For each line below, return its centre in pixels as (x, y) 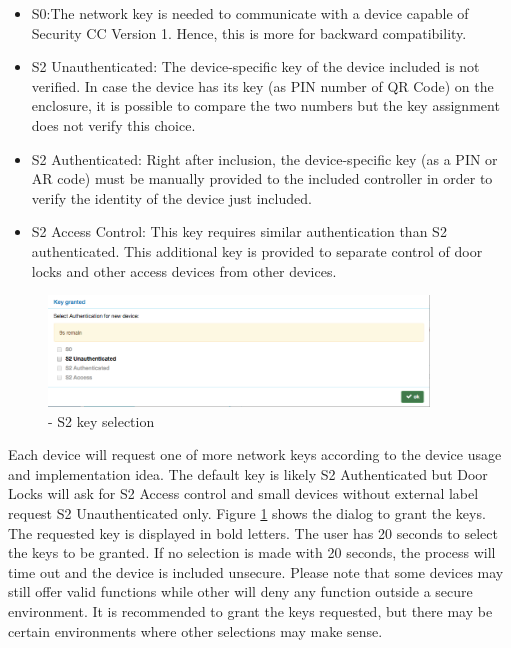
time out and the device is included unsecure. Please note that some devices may (256, 571)
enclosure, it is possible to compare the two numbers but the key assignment (265, 105)
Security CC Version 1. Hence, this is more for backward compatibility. (249, 32)
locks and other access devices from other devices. (184, 270)
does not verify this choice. (113, 124)
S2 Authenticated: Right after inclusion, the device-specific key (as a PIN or (264, 158)
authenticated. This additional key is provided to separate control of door (257, 250)
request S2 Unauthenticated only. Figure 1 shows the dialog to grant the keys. (247, 512)
